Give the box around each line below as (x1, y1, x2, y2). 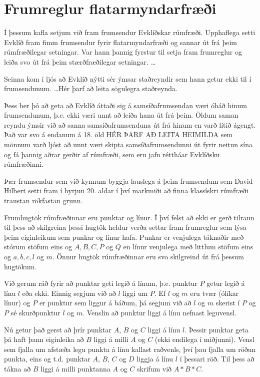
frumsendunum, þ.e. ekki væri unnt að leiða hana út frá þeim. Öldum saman (4, 110, 238, 120)
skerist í (215, 297, 240, 308)
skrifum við (137, 363, 172, 373)
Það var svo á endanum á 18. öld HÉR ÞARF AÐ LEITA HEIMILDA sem (4, 129, 233, 140)
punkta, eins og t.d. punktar (4, 353, 90, 364)
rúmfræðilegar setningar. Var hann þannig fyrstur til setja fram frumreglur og (4, 47, 242, 57)
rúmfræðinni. (4, 159, 44, 169)
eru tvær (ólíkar (190, 287, 239, 298)
